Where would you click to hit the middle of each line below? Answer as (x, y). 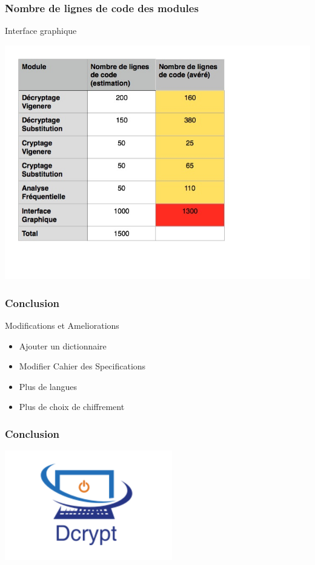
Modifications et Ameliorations (62, 325)
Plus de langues (48, 386)
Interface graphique (41, 31)
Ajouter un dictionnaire (63, 345)
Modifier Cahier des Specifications (82, 366)
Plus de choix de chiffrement (72, 407)
